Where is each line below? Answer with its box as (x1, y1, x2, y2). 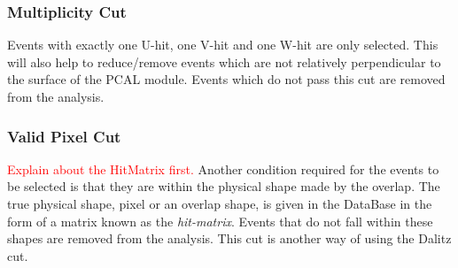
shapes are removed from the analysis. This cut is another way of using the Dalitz (7, 229, 452, 248)
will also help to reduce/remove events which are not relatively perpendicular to (7, 52, 441, 71)
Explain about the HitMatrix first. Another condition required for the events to (7, 159, 439, 178)
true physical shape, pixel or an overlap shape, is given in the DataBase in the (7, 195, 432, 212)
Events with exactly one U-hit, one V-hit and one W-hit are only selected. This (7, 35, 439, 54)
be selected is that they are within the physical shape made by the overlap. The (7, 177, 440, 195)
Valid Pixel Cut (7, 125, 121, 147)
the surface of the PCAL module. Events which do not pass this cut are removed (7, 70, 446, 88)
